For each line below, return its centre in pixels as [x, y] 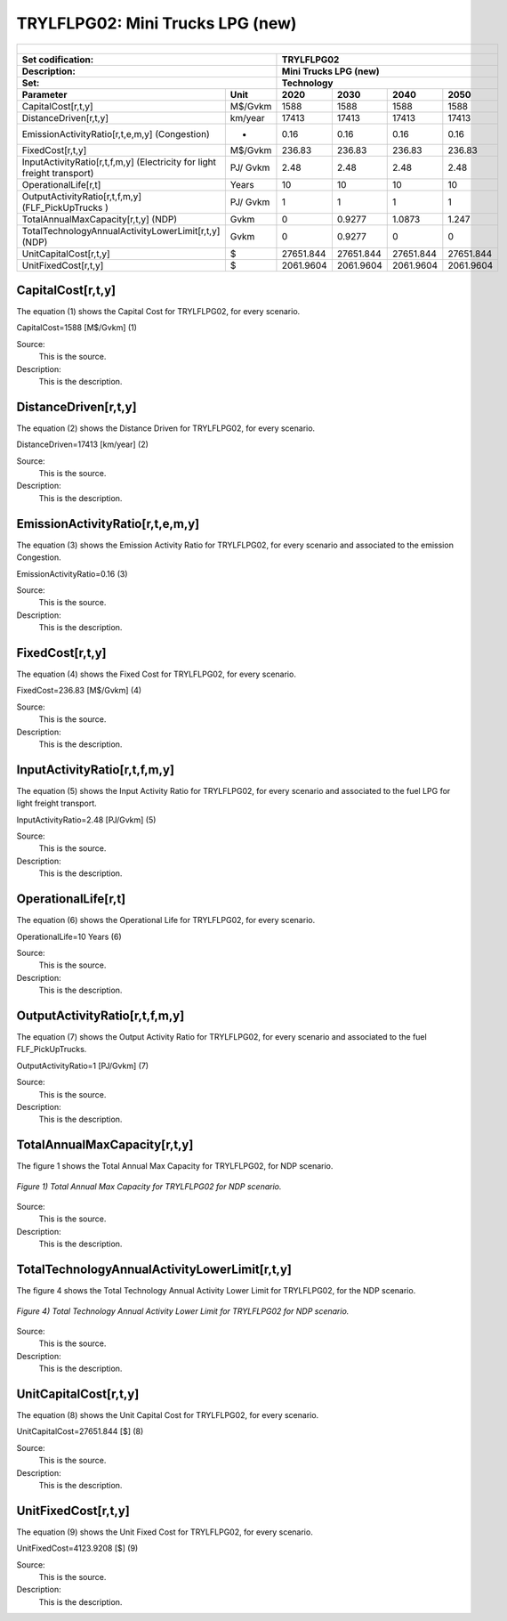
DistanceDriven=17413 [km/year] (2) [82, 444]
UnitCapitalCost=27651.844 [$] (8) [80, 1431]
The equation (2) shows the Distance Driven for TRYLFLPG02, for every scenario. [166, 428]
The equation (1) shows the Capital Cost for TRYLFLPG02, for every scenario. [158, 312]
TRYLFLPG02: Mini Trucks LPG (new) [157, 23]
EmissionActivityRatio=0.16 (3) [72, 573]
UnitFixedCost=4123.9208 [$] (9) [77, 1548]
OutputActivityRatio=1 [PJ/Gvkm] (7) [83, 1066]
